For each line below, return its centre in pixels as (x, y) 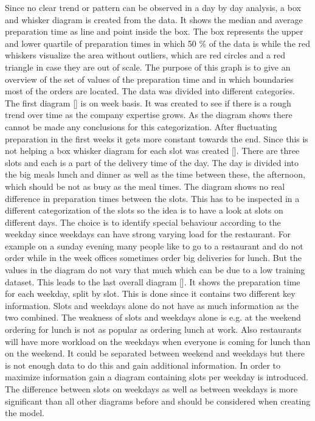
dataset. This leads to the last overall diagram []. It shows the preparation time (153, 281)
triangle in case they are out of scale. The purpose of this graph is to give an (148, 67)
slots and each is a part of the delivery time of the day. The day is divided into (152, 162)
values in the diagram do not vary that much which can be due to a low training (155, 270)
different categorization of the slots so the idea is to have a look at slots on (144, 210)
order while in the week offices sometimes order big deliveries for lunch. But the (153, 258)
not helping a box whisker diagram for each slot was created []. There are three (152, 151)
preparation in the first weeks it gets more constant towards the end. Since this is (157, 138)
